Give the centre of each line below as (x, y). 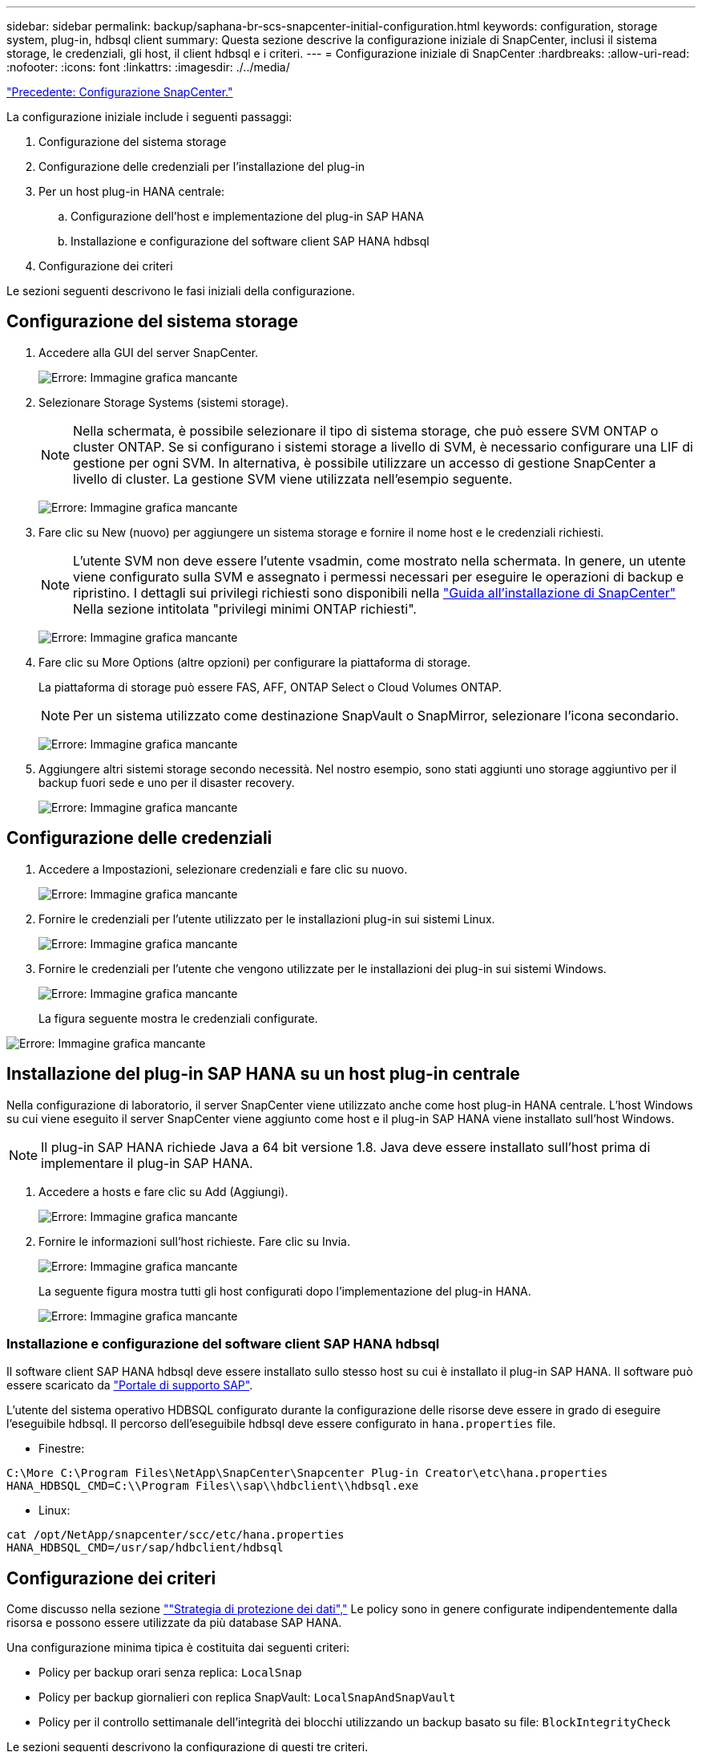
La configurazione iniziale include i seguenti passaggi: (149, 117)
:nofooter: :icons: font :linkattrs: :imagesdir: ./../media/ (148, 67)
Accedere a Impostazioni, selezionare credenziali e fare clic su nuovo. (223, 869)
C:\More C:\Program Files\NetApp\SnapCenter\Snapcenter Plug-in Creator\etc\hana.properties (307, 1473)
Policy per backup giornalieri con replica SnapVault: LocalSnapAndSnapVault (247, 1697)
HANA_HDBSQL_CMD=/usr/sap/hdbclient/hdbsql (145, 1548)
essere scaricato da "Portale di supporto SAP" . (130, 1385)
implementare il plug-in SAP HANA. (147, 1163)
